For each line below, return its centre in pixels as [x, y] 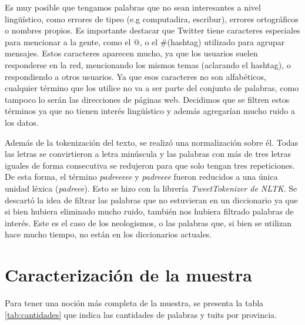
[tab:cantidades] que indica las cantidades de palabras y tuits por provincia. [141, 314]
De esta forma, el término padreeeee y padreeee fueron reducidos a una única [141, 177]
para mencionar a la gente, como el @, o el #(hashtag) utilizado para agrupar [145, 41]
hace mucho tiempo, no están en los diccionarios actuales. [108, 234]
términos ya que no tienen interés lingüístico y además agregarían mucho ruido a [150, 111]
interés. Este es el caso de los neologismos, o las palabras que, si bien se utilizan [148, 222]
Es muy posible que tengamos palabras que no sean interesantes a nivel [133, 7]
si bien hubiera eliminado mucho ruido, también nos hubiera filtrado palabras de [149, 211]
